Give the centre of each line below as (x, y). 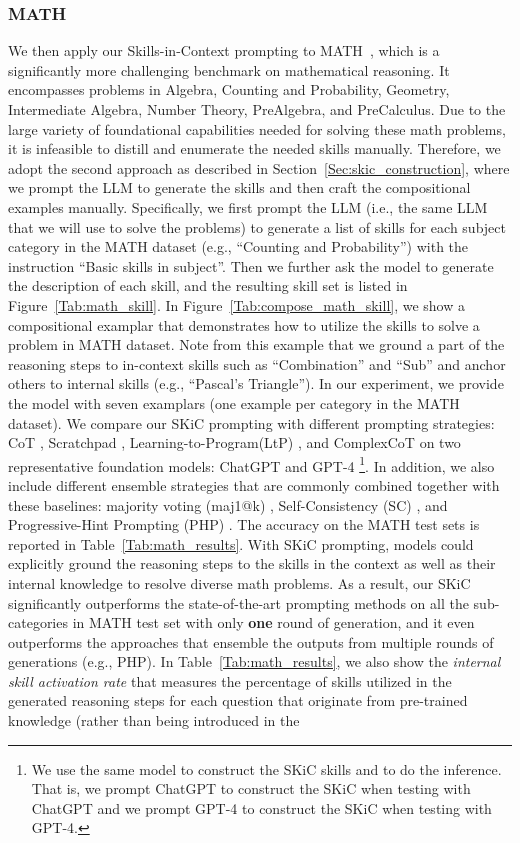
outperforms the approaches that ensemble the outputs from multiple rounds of (251, 641)
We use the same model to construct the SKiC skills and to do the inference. (266, 768)
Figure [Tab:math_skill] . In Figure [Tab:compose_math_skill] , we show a (236, 304)
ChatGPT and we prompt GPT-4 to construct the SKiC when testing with (261, 807)
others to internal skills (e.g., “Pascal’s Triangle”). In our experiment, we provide (256, 383)
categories (38, 622)
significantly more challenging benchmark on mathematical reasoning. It (229, 69)
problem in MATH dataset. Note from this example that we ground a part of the (256, 344)
